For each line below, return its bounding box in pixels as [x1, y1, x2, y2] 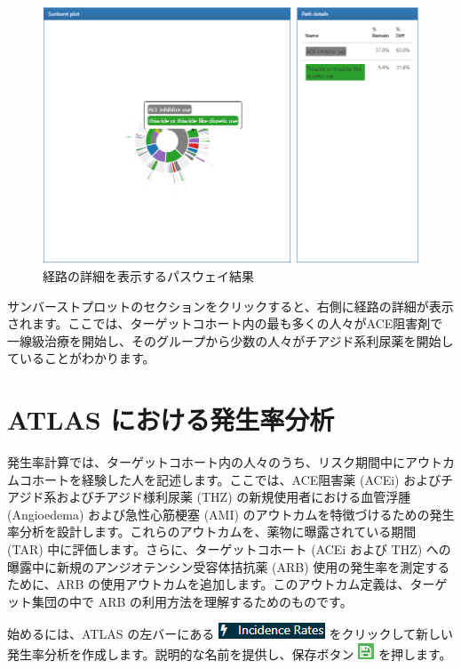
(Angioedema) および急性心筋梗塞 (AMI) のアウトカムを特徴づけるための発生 [7, 504, 455, 523]
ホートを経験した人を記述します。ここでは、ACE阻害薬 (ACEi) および [31, 470, 441, 488]
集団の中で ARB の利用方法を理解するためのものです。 [31, 592, 353, 610]
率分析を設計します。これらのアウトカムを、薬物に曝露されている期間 [7, 522, 417, 541]
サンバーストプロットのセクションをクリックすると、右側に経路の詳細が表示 [7, 296, 454, 315]
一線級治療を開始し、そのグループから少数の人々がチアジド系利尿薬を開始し [7, 331, 454, 350]
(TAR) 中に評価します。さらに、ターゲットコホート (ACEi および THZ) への [7, 539, 451, 558]
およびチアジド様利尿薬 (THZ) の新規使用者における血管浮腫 [56, 488, 411, 506]
